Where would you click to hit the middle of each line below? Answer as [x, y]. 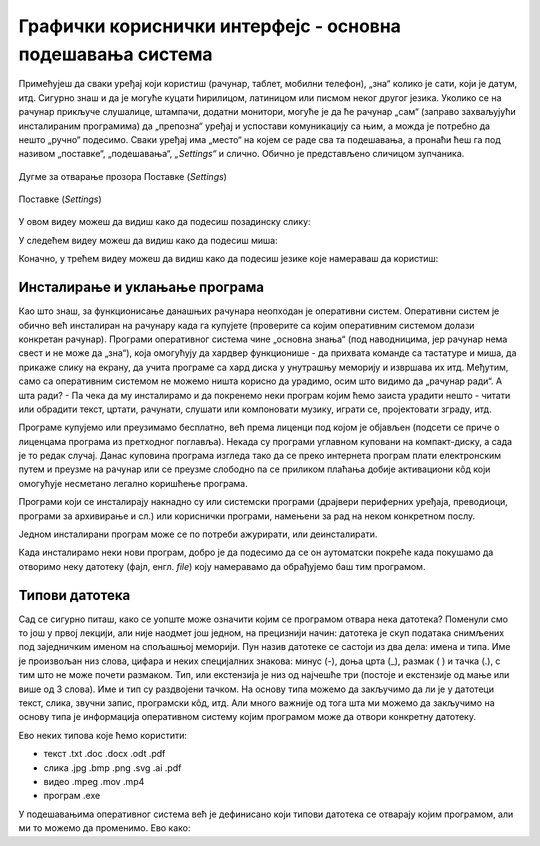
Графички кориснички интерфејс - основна [210, 26]
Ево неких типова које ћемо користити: [103, 735]
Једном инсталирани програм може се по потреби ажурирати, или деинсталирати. [198, 534]
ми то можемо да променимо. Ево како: [104, 828]
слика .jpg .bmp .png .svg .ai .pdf [112, 767]
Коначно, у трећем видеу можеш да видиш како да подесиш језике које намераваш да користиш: [228, 259]
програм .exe [72, 796]
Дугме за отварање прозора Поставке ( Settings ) [122, 176]
